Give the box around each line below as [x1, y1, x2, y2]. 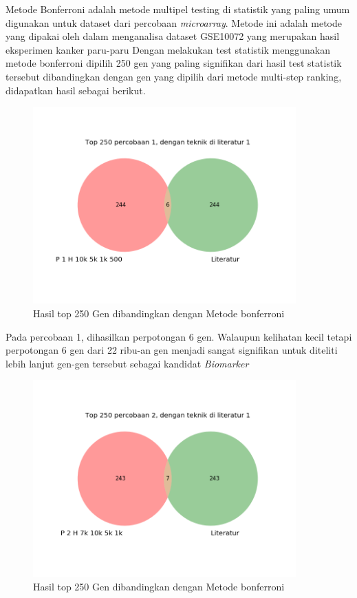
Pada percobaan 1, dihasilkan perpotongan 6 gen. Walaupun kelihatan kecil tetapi [6, 329, 352, 343]
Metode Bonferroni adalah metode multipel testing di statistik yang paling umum [6, 2, 350, 16]
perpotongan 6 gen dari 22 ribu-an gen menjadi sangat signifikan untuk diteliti [6, 343, 338, 357]
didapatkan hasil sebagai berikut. [6, 83, 146, 97]
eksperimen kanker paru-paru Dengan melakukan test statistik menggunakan [6, 42, 331, 56]
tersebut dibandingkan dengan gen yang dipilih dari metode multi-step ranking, [6, 69, 342, 83]
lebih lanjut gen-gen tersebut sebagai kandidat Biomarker [6, 356, 249, 370]
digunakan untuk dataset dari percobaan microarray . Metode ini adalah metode [6, 15, 342, 30]
